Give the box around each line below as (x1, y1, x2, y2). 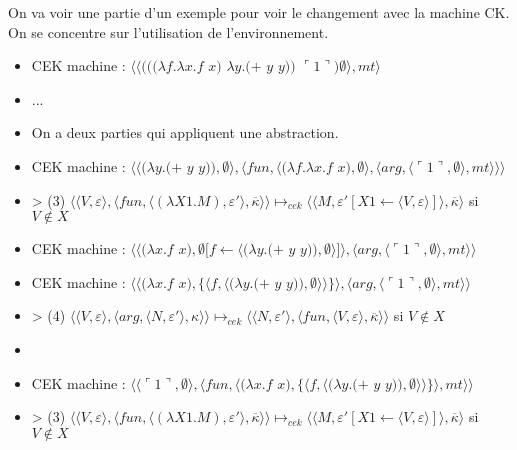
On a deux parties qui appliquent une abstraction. (31, 122, 339, 143)
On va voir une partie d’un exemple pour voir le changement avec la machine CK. (8, 2, 510, 22)
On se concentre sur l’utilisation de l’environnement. (8, 21, 329, 42)
